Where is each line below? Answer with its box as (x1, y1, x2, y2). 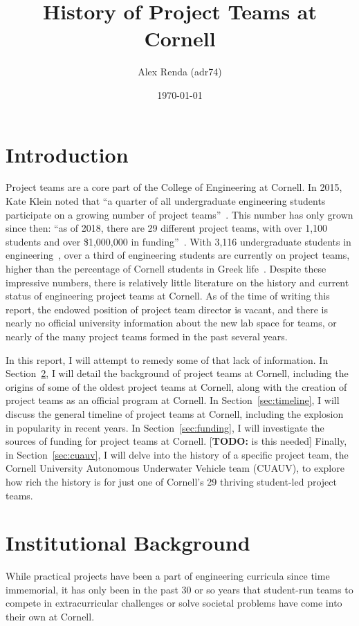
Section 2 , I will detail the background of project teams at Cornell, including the (6, 366, 349, 380)
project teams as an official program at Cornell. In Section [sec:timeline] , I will (6, 393, 340, 407)
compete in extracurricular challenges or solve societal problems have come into (6, 596, 342, 610)
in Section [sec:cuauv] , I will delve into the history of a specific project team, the (6, 447, 349, 461)
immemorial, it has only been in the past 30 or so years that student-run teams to (6, 582, 353, 596)
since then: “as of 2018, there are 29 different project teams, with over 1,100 (6, 221, 328, 235)
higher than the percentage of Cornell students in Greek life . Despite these (6, 261, 326, 275)
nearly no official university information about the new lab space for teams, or (6, 315, 337, 330)
